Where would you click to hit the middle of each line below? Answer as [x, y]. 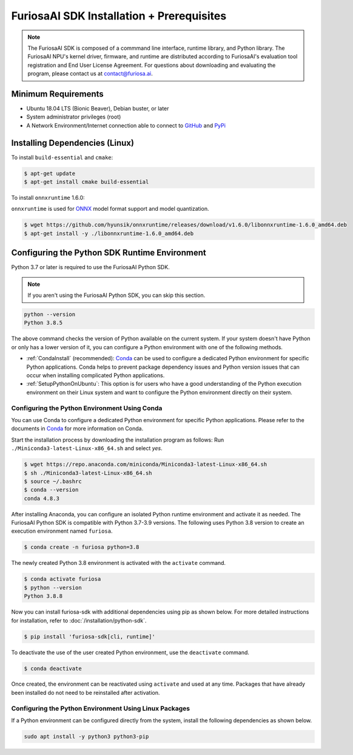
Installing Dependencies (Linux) [73, 143]
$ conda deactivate [53, 668]
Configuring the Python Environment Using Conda [87, 408]
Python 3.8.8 [43, 596]
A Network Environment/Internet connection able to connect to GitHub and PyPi [126, 125]
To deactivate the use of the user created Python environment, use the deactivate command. [130, 652]
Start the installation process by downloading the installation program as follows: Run [118, 440]
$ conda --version [51, 490]
